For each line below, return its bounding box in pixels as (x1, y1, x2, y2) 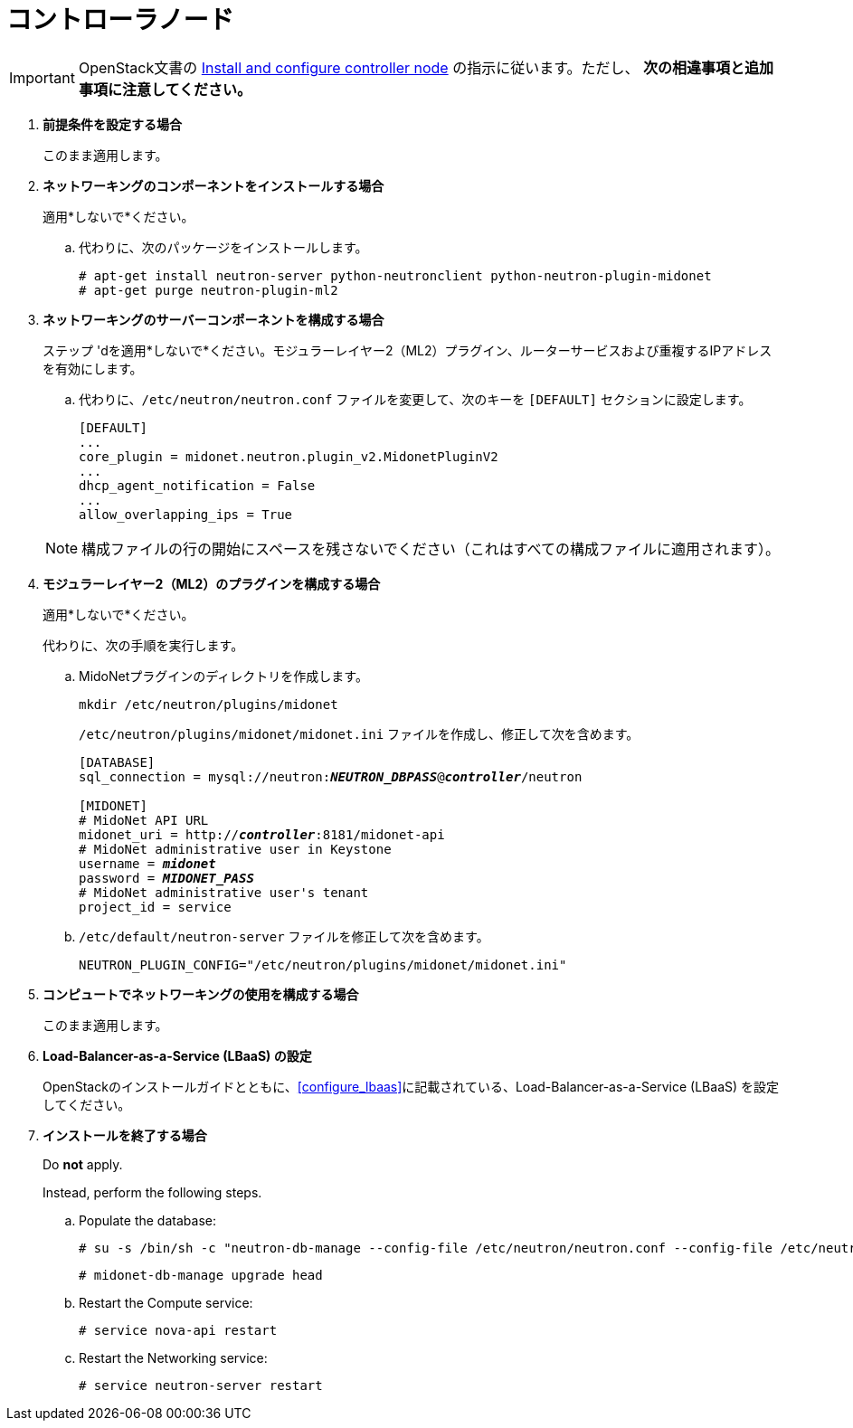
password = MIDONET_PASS (79, 870, 254, 885)
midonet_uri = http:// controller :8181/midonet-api (79, 827, 445, 842)
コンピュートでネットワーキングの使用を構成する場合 (43, 986, 359, 1002)
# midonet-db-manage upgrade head (79, 1267, 323, 1282)
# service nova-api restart (79, 1322, 278, 1338)
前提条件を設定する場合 (43, 116, 182, 132)
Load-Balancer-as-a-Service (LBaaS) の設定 (43, 1047, 312, 1064)
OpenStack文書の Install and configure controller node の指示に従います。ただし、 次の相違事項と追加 (78, 58, 774, 77)
